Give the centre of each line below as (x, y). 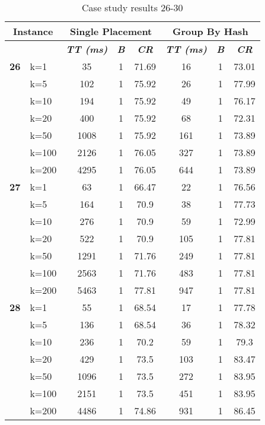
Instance (33, 31)
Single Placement (111, 31)
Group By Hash (210, 31)
